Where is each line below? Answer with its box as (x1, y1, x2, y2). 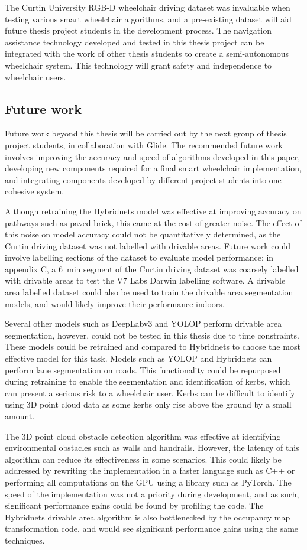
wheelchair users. (5, 70, 66, 83)
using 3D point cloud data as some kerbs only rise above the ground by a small (5, 398, 292, 411)
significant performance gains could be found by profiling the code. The (5, 499, 264, 512)
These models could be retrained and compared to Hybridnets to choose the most (5, 340, 300, 353)
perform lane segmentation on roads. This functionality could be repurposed (5, 363, 281, 376)
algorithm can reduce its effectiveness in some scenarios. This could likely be (5, 453, 282, 465)
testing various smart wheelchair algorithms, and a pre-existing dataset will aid (5, 12, 292, 25)
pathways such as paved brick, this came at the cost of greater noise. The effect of (5, 216, 302, 229)
